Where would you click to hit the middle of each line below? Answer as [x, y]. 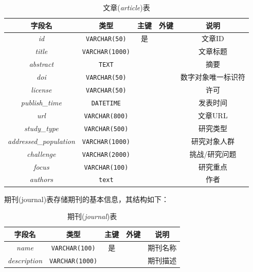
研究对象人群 [213, 141]
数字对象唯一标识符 [213, 77]
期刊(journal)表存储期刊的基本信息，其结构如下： [87, 199]
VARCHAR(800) [106, 116]
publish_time [41, 102]
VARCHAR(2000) [106, 155]
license [41, 90]
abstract [41, 64]
